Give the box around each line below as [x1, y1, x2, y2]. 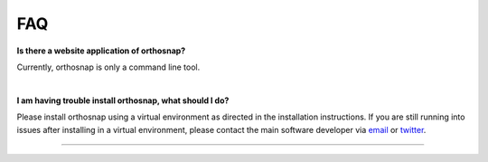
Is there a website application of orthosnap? [16, 45, 186, 56]
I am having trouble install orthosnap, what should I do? [16, 95, 230, 106]
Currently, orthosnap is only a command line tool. [16, 62, 201, 72]
